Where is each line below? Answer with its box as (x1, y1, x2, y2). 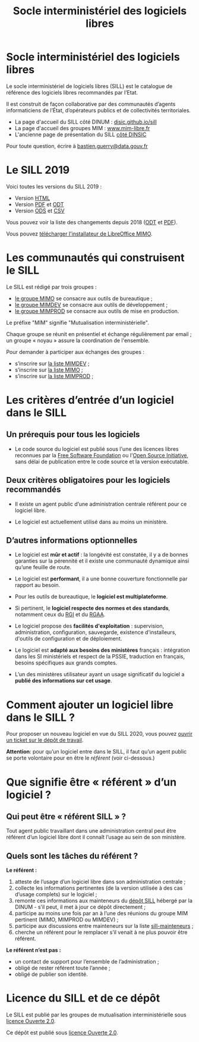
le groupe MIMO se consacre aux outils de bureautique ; (14, 294, 153, 302)
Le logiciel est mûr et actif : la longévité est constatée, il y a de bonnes (14, 551, 188, 558)
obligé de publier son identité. (14, 971, 88, 978)
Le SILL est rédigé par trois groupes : (6, 283, 97, 290)
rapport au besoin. (14, 582, 61, 589)
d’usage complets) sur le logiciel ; (14, 891, 97, 898)
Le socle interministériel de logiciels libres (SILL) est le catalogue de (6, 82, 173, 90)
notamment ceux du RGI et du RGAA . (14, 611, 106, 618)
